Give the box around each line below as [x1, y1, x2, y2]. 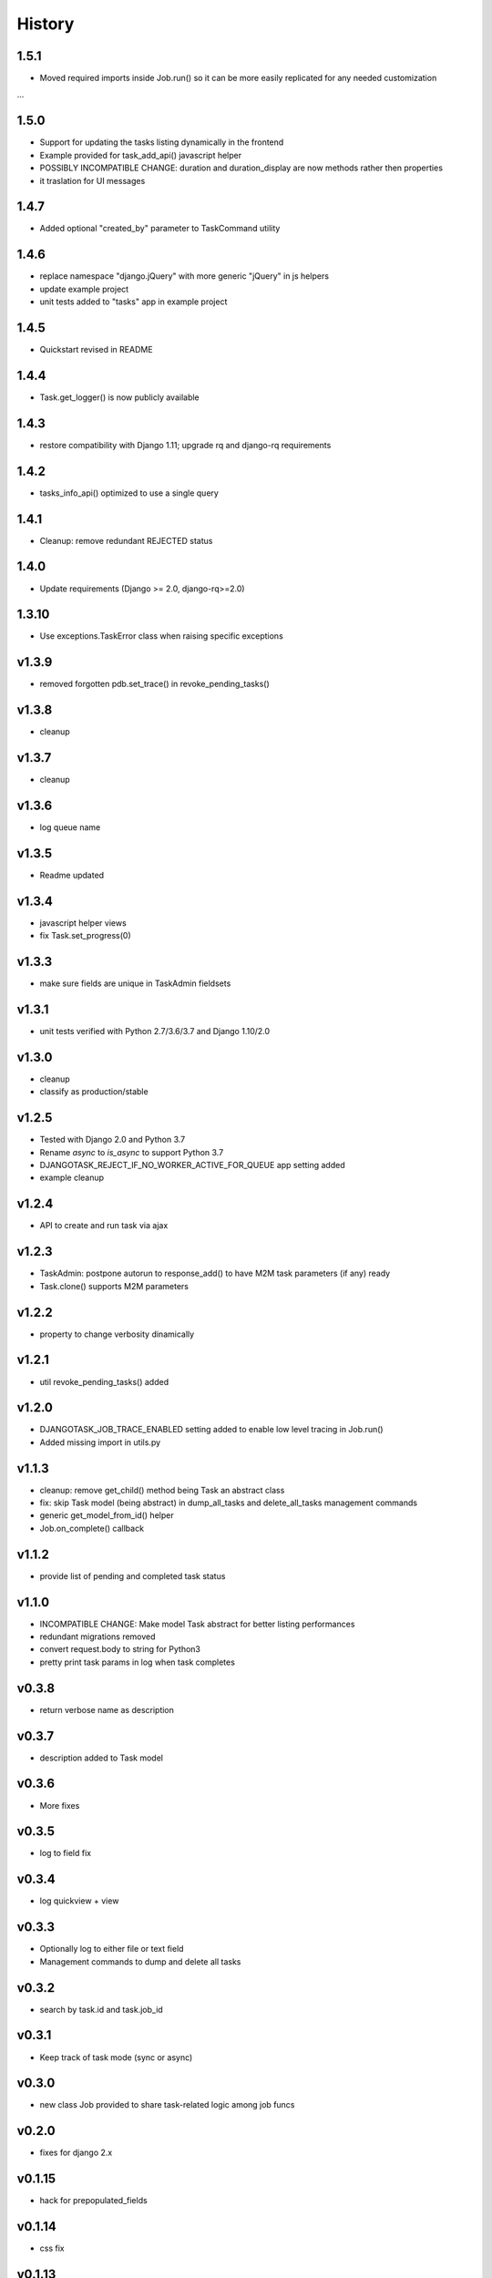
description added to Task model [39, 1752, 164, 1763]
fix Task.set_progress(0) [39, 930, 131, 941]
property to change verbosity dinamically [39, 1329, 195, 1339]
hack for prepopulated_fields [39, 2195, 148, 2206]
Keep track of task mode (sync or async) [39, 2051, 193, 2063]
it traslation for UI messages [39, 175, 146, 186]
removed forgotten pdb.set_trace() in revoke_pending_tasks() [39, 679, 271, 690]
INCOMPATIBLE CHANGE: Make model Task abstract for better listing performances [39, 1618, 355, 1629]
